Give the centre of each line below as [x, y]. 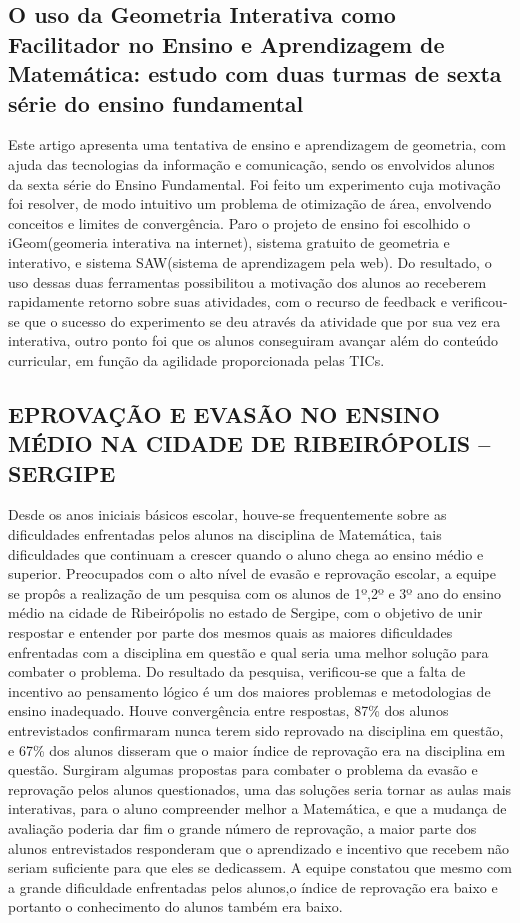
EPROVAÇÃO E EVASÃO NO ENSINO [224, 413]
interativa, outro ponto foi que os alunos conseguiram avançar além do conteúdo [253, 340]
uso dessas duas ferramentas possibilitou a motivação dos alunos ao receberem [247, 281]
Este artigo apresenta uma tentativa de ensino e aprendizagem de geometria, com [257, 144]
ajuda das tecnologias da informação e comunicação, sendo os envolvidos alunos [251, 163]
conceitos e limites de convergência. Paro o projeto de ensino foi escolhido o [239, 222]
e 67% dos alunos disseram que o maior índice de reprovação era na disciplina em [257, 749]
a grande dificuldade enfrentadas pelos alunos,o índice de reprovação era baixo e [253, 886]
